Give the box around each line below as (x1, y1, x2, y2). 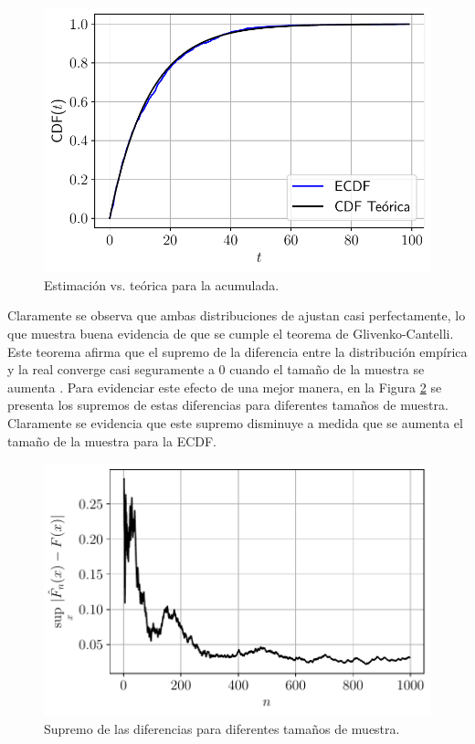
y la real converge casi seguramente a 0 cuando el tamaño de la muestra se (7, 360, 425, 379)
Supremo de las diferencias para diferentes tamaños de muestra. (44, 718, 400, 738)
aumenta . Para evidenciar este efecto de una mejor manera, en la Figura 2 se (7, 377, 442, 396)
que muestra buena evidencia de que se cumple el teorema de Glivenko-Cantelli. (7, 324, 454, 343)
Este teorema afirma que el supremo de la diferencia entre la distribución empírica (7, 341, 468, 361)
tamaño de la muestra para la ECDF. (7, 431, 217, 450)
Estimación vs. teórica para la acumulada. (44, 275, 280, 294)
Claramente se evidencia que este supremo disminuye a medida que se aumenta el (7, 413, 463, 432)
